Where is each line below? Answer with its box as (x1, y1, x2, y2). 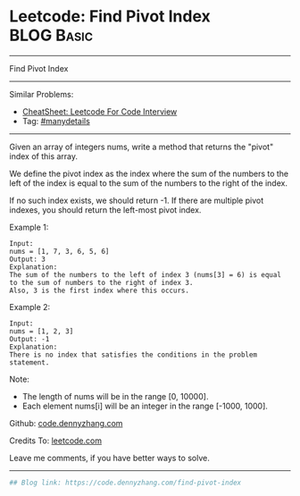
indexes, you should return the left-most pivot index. (9, 204, 202, 215)
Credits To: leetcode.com (9, 435, 103, 446)
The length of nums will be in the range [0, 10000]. (21, 391, 209, 401)
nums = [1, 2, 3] (9, 326, 74, 336)
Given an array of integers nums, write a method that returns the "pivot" (9, 141, 274, 152)
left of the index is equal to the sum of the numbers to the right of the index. (9, 177, 288, 189)
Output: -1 (9, 334, 50, 343)
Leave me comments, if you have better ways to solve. (9, 452, 210, 463)
